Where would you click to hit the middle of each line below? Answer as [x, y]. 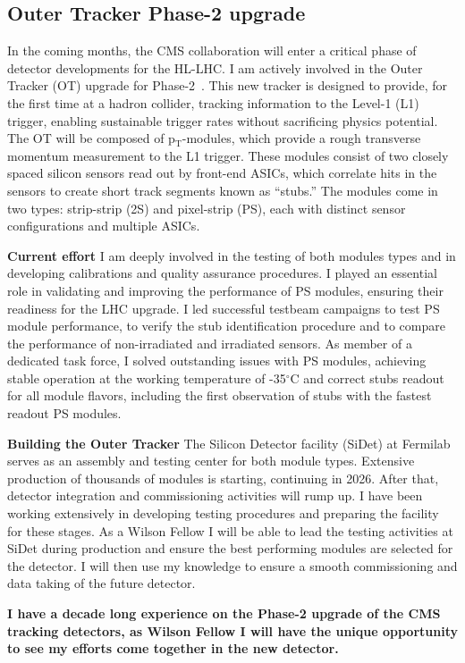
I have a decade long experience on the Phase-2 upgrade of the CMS [224, 613]
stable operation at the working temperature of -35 [147, 378]
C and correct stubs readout [367, 378]
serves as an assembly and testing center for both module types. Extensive [211, 461]
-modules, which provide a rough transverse [301, 138]
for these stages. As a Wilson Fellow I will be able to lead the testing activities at [230, 530]
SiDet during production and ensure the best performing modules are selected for [230, 548]
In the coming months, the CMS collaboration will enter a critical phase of [212, 50]
